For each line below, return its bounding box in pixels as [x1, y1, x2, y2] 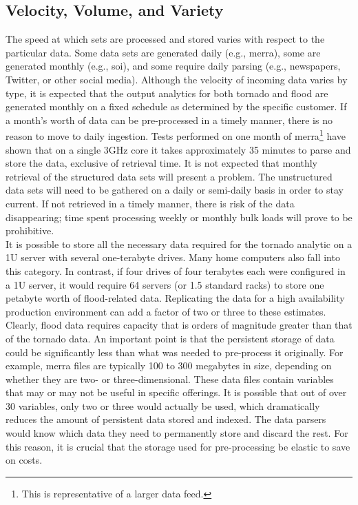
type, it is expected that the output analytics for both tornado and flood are [6, 85, 328, 100]
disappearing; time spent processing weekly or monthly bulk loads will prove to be [6, 209, 352, 224]
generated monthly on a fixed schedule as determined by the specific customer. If [6, 99, 347, 114]
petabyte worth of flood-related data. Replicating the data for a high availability [6, 291, 345, 305]
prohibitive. [6, 223, 54, 238]
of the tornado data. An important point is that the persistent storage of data [6, 331, 335, 345]
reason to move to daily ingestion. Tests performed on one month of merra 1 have [6, 127, 346, 143]
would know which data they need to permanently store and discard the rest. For [6, 426, 348, 440]
